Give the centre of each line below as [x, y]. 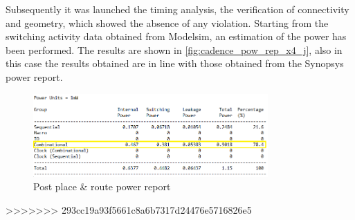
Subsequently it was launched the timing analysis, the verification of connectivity [177, 9]
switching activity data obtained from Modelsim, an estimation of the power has [176, 36]
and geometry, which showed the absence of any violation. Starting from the [167, 22]
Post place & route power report [102, 186]
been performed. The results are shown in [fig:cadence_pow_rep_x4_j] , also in [174, 49]
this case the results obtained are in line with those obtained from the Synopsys [175, 63]
